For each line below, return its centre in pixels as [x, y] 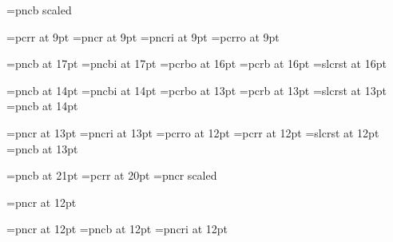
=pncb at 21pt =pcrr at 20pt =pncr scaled [112, 175]
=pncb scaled [39, 10]
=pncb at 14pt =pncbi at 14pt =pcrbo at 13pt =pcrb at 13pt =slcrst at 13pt [196, 90]
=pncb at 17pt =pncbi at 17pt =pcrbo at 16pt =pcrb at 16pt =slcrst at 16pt [196, 63]
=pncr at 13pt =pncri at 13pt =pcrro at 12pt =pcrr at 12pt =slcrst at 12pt [193, 132]
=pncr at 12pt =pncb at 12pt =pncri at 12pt [117, 229]
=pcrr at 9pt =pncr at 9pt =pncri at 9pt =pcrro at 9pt [143, 36]
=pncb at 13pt [42, 148]
